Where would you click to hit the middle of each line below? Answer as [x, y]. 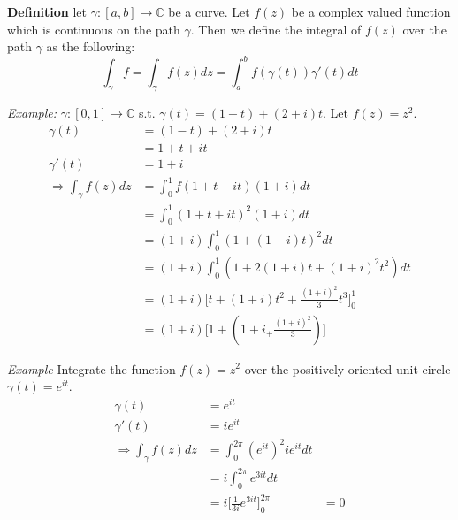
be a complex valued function [371, 11]
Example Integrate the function [92, 368]
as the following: [91, 46]
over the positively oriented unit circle [347, 368]
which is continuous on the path [94, 29]
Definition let [47, 11]
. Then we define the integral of [276, 29]
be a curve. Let [209, 11]
